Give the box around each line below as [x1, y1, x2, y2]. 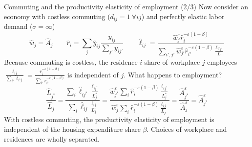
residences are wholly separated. [4, 133, 100, 144]
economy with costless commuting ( [4, 11, 110, 21]
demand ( [4, 21, 33, 31]
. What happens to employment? [124, 69, 222, 79]
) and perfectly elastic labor [141, 11, 225, 21]
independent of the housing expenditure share [4, 123, 141, 134]
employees [207, 57, 237, 67]
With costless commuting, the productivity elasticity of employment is [4, 114, 214, 124]
